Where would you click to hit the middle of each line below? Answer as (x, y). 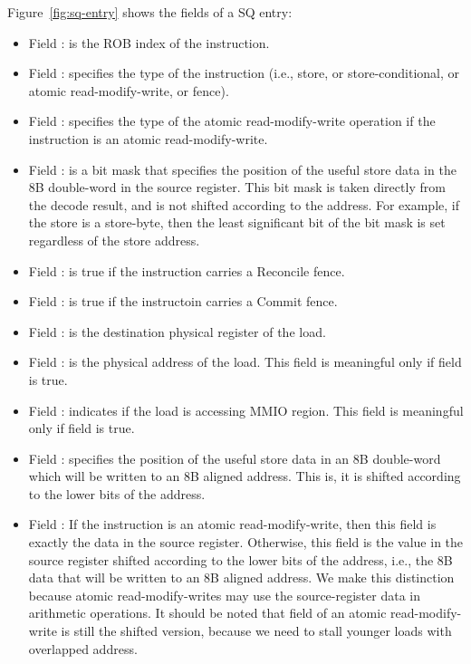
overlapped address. (83, 648)
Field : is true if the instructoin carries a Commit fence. (183, 301)
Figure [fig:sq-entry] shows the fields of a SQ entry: (150, 12)
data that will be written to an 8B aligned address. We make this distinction (241, 577)
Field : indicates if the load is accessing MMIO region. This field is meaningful (246, 410)
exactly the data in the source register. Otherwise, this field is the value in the (246, 542)
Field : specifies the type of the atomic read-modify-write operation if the (232, 121)
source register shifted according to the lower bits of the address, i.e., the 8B (240, 559)
